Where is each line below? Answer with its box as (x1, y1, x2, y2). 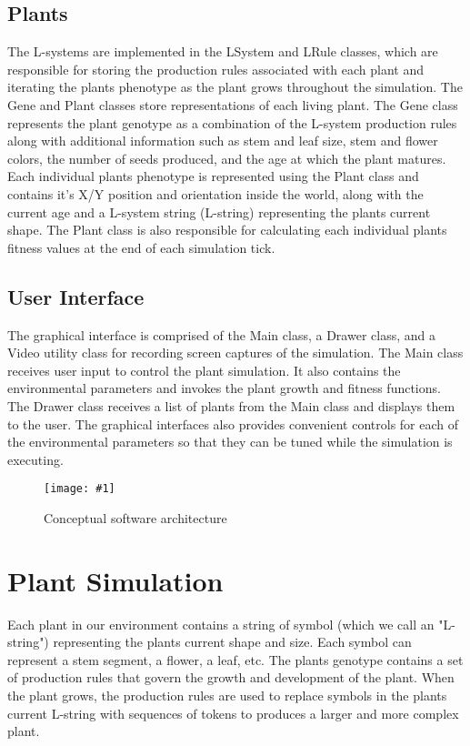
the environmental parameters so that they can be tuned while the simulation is (7, 432, 453, 451)
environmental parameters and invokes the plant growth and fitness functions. (7, 378, 441, 398)
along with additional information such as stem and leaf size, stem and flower (7, 131, 438, 150)
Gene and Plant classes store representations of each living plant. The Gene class (7, 95, 458, 114)
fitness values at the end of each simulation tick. (7, 237, 275, 257)
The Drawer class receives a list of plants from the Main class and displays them (7, 396, 455, 415)
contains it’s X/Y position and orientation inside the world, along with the (7, 184, 424, 203)
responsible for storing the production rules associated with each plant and (7, 59, 425, 78)
